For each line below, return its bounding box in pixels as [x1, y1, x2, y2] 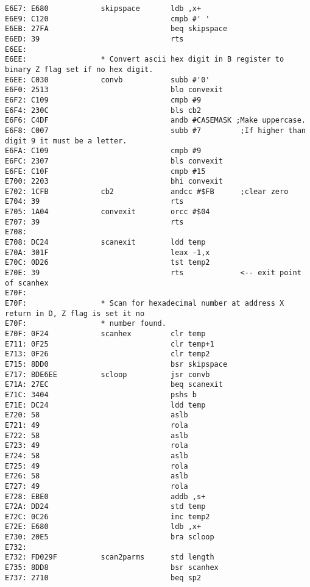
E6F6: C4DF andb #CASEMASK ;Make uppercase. [5, 116, 306, 125]
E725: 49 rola [5, 461, 188, 470]
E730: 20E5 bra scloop [5, 533, 214, 542]
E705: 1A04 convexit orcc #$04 [5, 207, 210, 217]
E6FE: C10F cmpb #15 [5, 167, 206, 176]
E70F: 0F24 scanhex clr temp [5, 330, 206, 338]
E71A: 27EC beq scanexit [5, 380, 223, 389]
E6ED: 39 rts [5, 34, 184, 43]
